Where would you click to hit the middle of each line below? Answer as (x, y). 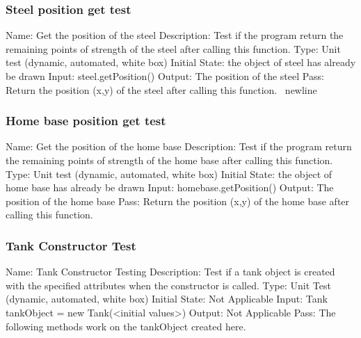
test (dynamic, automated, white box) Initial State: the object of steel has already (181, 62)
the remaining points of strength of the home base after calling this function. (169, 160)
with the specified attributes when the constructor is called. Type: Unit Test (168, 285)
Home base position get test (86, 121)
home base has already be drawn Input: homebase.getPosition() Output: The (170, 187)
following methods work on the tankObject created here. (126, 326)
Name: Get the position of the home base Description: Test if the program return (179, 146)
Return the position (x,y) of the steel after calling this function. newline (161, 89)
